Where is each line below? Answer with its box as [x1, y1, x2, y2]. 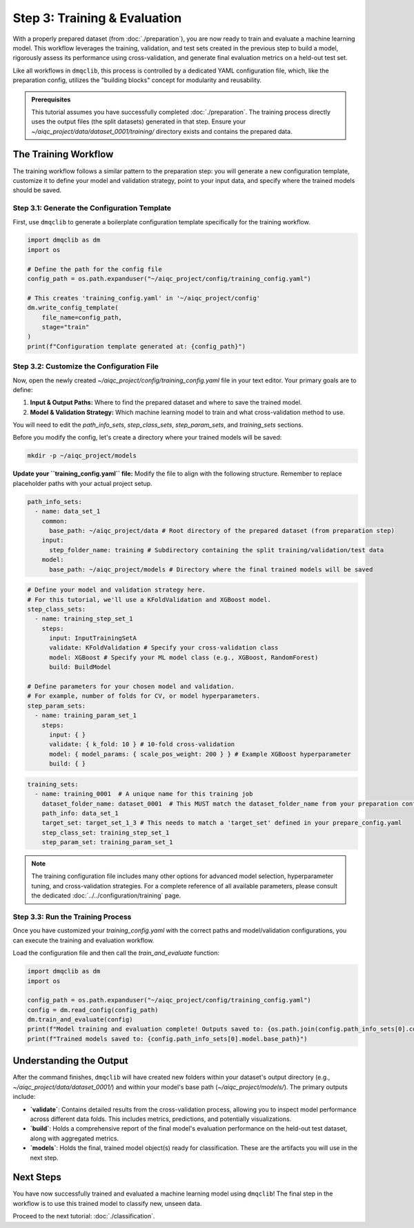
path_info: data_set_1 [41, 809, 119, 817]
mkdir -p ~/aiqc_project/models [27, 452, 137, 460]
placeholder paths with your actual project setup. [12, 479, 152, 487]
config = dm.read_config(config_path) [27, 1006, 159, 1014]
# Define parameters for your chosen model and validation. [27, 683, 235, 690]
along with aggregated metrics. [30, 1134, 119, 1142]
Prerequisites [31, 95, 71, 104]
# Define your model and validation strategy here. [27, 586, 206, 594]
